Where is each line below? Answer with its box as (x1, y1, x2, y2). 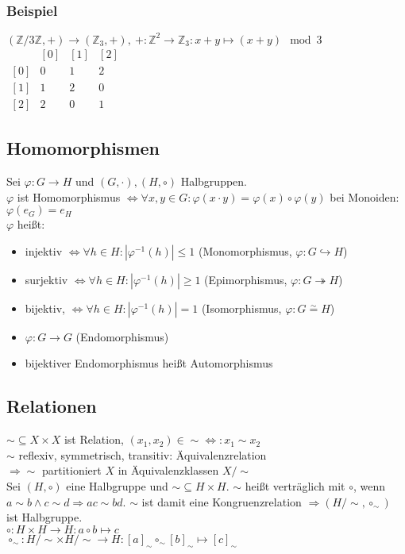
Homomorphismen (6, 136, 160, 160)
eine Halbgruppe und (66, 478, 168, 494)
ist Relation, (64, 431, 124, 448)
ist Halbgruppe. (6, 509, 83, 525)
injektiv (25, 242, 63, 259)
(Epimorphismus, (204, 271, 287, 287)
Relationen (6, 394, 97, 418)
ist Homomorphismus (17, 188, 121, 205)
